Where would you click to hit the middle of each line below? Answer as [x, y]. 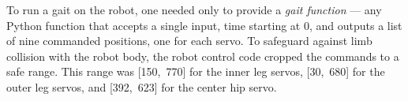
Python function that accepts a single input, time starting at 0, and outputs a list [204, 25]
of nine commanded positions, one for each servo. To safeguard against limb [189, 41]
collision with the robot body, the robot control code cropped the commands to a [203, 56]
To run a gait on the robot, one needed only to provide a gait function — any [194, 9]
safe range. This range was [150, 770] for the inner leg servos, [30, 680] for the [196, 71]
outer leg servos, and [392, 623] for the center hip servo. [142, 86]
